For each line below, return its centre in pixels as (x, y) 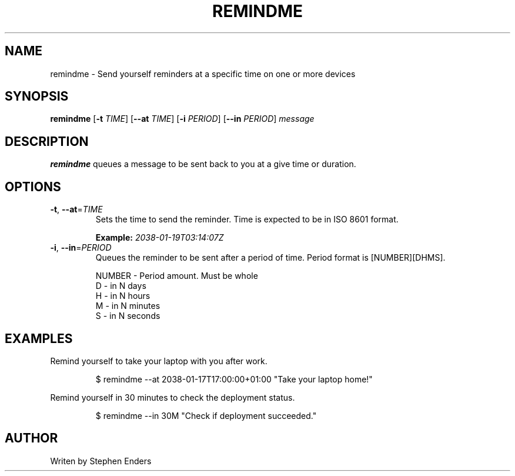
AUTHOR (31, 438)
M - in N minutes (128, 306)
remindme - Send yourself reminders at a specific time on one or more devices (203, 74)
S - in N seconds (128, 316)
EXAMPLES (39, 338)
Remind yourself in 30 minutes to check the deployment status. (173, 397)
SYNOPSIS (37, 96)
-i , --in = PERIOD (81, 248)
